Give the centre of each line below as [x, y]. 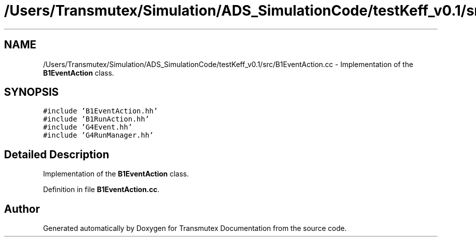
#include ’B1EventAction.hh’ [100, 111]
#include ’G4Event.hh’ [88, 127]
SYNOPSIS [32, 92]
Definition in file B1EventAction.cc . [101, 190]
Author [22, 209]
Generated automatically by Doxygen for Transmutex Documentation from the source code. [195, 228]
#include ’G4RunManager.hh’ [98, 135]
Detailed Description [57, 154]
